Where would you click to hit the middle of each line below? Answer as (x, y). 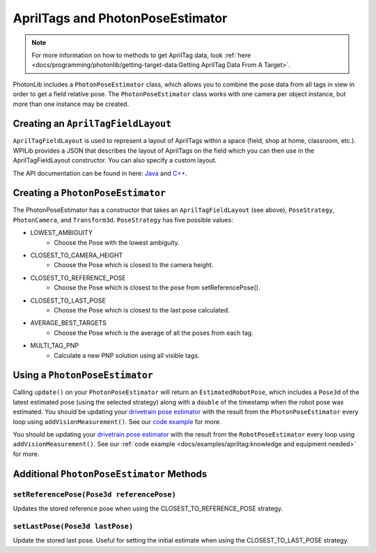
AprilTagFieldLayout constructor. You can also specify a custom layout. (115, 160)
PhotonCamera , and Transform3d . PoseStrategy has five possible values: (123, 220)
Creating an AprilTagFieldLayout (92, 124)
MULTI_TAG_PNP (55, 346)
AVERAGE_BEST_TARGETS (69, 323)
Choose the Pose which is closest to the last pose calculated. (142, 310)
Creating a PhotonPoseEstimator (89, 193)
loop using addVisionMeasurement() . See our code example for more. (117, 421)
